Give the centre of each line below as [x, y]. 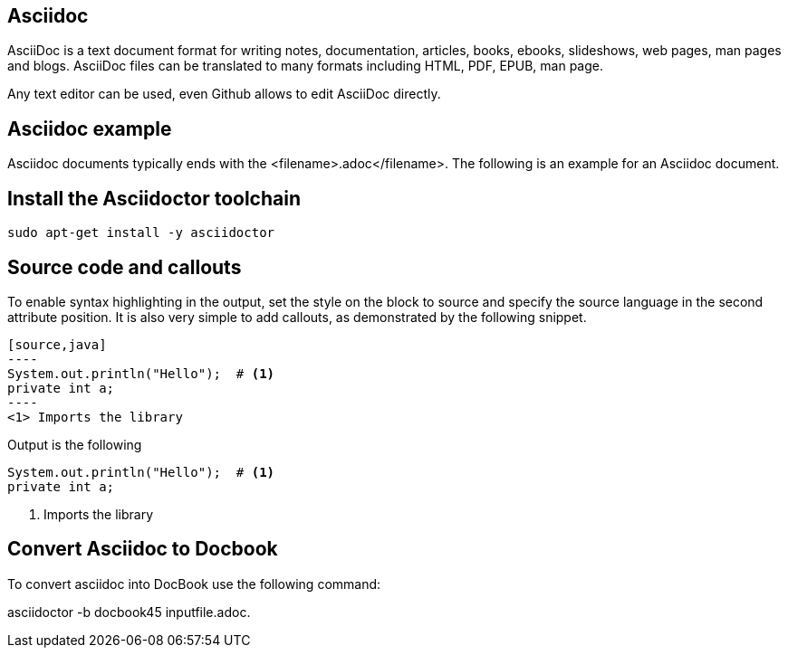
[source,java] [57, 344]
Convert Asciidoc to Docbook [143, 549]
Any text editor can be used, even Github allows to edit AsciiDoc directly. [224, 94]
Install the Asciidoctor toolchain [154, 198]
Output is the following [75, 444]
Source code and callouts [125, 267]
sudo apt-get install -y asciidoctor [141, 233]
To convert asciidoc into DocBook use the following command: [194, 584]
